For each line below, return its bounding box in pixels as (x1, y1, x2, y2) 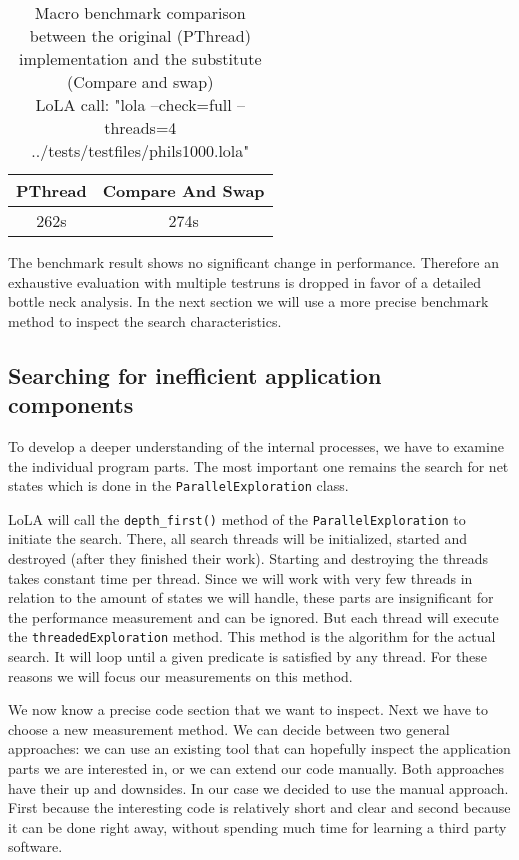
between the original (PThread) (29, 24, 251, 47)
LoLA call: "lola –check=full (35, 93, 232, 116)
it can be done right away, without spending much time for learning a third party (8, 816, 507, 837)
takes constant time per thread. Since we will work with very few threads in (8, 567, 473, 588)
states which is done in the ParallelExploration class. (8, 475, 349, 496)
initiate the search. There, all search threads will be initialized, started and (8, 528, 468, 549)
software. (8, 836, 63, 857)
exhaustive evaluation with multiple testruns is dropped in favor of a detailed (8, 271, 481, 292)
